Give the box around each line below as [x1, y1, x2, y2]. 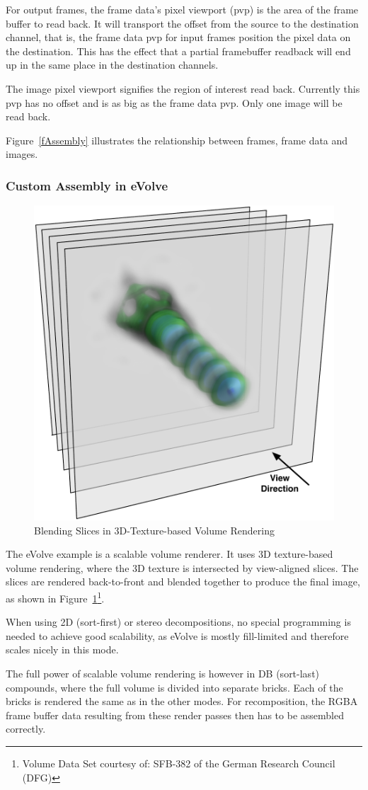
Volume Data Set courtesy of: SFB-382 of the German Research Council [22, 756, 335, 771]
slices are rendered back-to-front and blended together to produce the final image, [6, 574, 360, 589]
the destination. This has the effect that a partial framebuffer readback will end [6, 43, 351, 58]
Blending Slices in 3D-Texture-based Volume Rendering [34, 522, 275, 537]
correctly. [6, 721, 46, 736]
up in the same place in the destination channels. [6, 57, 219, 72]
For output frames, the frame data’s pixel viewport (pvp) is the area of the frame [6, 2, 359, 16]
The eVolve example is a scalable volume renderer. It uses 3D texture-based [6, 546, 333, 561]
